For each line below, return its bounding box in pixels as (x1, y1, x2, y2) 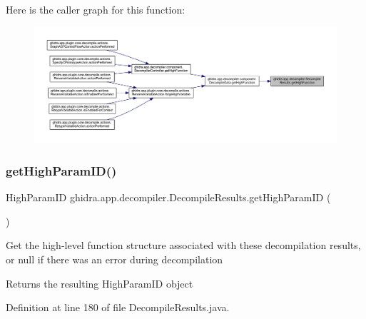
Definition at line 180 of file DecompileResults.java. (6, 300, 230, 315)
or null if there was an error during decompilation (6, 251, 223, 266)
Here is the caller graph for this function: (6, 2, 185, 16)
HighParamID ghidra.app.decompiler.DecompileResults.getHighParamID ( (6, 190, 331, 205)
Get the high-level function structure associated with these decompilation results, (6, 238, 361, 253)
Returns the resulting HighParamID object (6, 275, 193, 290)
